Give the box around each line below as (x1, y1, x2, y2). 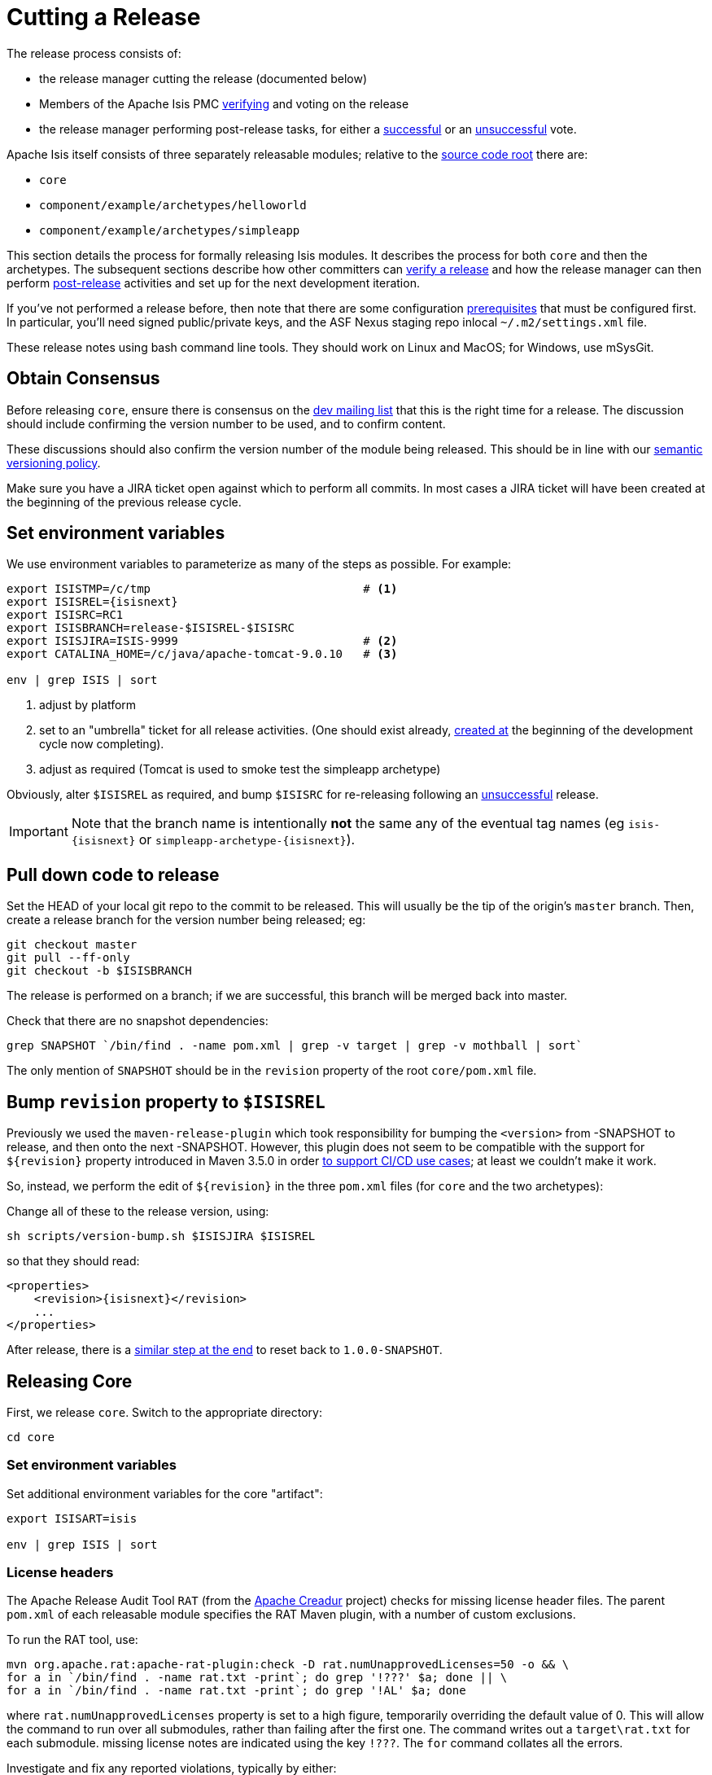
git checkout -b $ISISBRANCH (7, 964, 192, 978)
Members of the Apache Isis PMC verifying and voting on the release (39, 96, 409, 111)
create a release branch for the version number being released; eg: (7, 913, 366, 927)
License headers (7, 1564, 114, 1581)
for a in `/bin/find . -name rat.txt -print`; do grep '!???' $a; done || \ (7, 1671, 508, 1685)
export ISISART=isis (7, 1511, 138, 1525)
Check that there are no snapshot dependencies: (7, 1014, 269, 1028)
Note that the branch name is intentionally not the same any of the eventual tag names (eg (71, 815, 625, 832)
